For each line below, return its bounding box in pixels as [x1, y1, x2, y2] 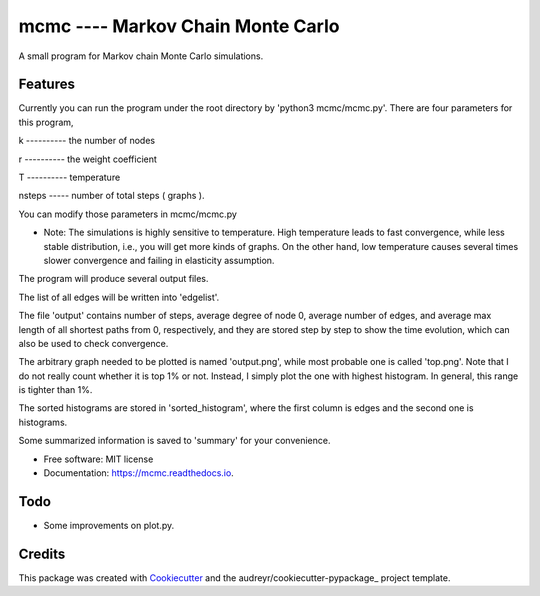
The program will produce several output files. [18, 273, 209, 285]
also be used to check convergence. [18, 337, 169, 349]
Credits [18, 545, 66, 562]
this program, [18, 116, 74, 128]
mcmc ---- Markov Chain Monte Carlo [18, 15, 340, 37]
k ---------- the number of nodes [18, 135, 155, 147]
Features [18, 76, 75, 93]
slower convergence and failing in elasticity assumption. [43, 254, 275, 266]
